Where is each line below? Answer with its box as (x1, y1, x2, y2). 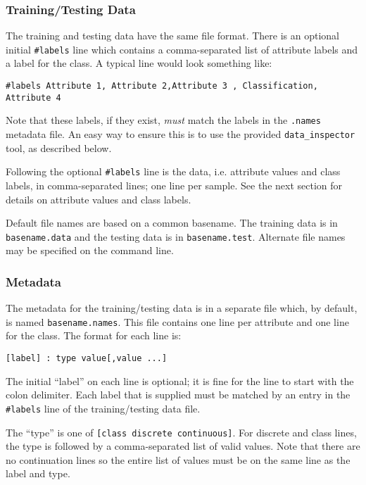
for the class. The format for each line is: (6, 328, 182, 343)
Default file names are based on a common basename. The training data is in (6, 215, 338, 230)
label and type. (6, 466, 70, 481)
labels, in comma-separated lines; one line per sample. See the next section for (6, 177, 343, 192)
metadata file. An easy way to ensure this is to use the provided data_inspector (6, 127, 355, 141)
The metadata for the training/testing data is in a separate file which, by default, (6, 301, 358, 315)
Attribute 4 (6, 92, 61, 103)
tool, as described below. (6, 140, 112, 155)
